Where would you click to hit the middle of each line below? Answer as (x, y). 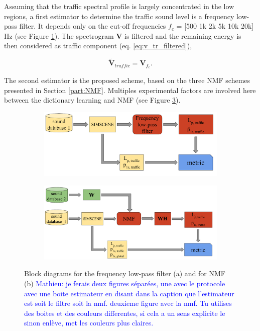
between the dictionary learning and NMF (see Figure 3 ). (92, 100)
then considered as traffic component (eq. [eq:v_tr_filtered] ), (98, 46)
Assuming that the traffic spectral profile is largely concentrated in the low (119, 6)
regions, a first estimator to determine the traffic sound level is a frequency (119, 16)
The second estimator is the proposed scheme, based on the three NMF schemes (127, 80)
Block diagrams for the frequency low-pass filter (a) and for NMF (125, 273)
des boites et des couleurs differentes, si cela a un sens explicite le (125, 313)
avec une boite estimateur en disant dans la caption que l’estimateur (129, 293)
